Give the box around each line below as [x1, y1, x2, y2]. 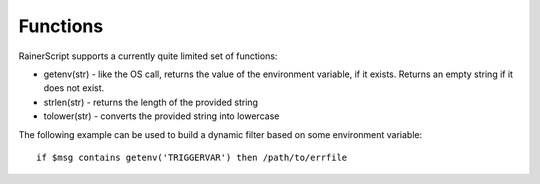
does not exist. [43, 82, 105, 94]
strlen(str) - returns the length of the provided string [43, 96, 259, 108]
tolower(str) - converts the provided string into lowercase [43, 110, 280, 122]
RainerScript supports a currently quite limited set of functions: [18, 50, 278, 62]
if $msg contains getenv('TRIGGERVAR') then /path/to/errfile [36, 151, 348, 163]
